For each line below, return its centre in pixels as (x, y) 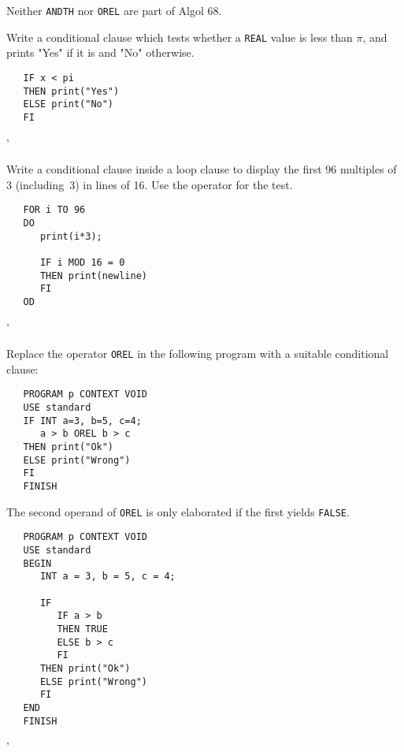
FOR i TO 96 (54, 210)
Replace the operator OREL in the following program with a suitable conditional (198, 354)
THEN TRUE (82, 629)
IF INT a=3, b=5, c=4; (82, 421)
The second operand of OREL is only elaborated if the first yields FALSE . (178, 511)
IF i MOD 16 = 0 (82, 262)
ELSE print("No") (69, 104)
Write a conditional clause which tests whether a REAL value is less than (180, 37)
